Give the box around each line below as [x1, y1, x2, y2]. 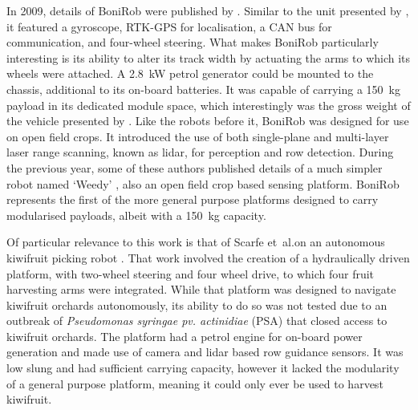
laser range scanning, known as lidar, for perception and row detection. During [6, 144, 394, 160]
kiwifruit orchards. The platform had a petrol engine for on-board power [6, 327, 363, 344]
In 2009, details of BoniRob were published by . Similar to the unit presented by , [6, 2, 409, 18]
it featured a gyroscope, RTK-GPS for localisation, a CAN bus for [6, 18, 332, 35]
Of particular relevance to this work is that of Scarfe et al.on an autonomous [6, 233, 385, 250]
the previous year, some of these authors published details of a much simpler [6, 159, 383, 176]
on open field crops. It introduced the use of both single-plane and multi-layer [6, 128, 389, 144]
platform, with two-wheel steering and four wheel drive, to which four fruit [6, 265, 375, 282]
